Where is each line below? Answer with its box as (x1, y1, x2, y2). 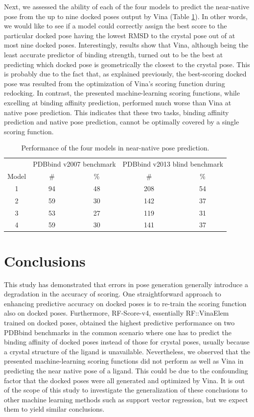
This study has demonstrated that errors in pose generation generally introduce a (4, 279, 248, 289)
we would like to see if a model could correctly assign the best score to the (4, 21, 227, 31)
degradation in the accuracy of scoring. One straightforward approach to (4, 289, 221, 299)
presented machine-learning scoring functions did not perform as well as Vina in (4, 356, 244, 366)
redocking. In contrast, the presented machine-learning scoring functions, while (4, 88, 240, 98)
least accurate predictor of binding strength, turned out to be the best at (4, 49, 223, 59)
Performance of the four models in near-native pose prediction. (21, 143, 209, 153)
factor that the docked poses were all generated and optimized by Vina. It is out (4, 375, 245, 385)
